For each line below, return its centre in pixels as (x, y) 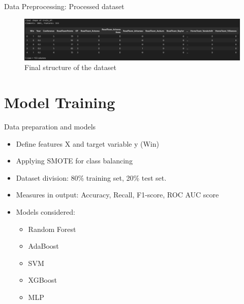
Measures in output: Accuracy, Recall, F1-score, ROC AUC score (117, 195)
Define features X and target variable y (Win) (87, 143)
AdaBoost (43, 246)
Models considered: (45, 211)
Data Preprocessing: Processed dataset (64, 6)
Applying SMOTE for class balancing (74, 161)
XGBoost (42, 280)
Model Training (60, 102)
